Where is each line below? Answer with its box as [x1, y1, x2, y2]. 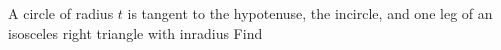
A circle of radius [8, 3, 114, 23]
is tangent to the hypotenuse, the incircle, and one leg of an [127, 3, 493, 23]
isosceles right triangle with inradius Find [8, 22, 263, 43]
